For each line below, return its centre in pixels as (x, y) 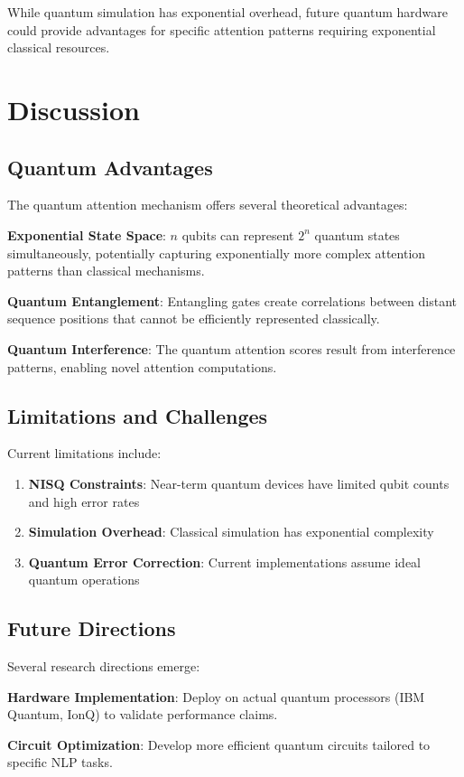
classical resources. (59, 47)
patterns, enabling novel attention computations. (142, 366)
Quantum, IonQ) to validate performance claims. (143, 714)
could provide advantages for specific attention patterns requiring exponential (222, 29)
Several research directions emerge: (104, 666)
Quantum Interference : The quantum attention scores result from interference (232, 348)
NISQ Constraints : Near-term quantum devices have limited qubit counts (239, 483)
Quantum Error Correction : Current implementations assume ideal (225, 562)
